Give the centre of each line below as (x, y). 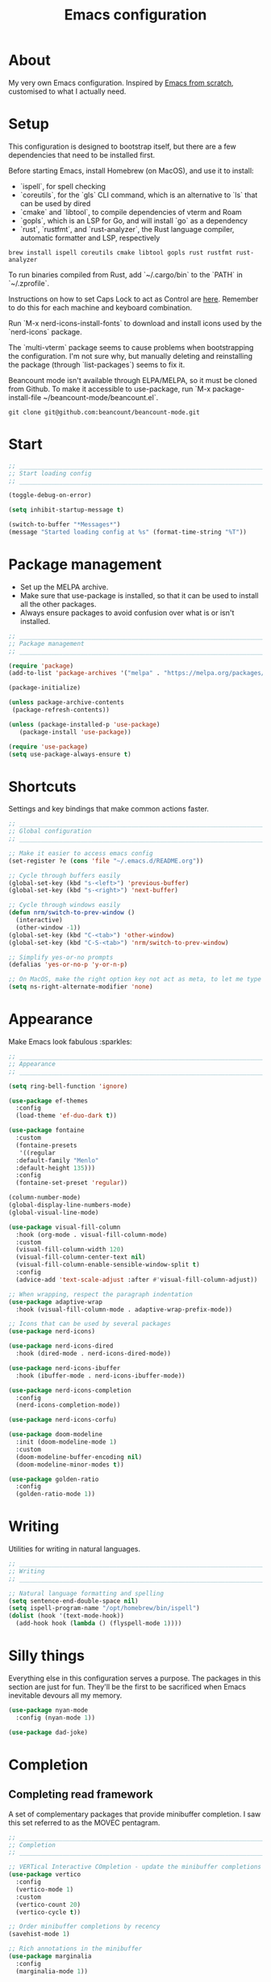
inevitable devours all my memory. (65, 1695)
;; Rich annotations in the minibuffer (75, 1949)
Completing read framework (81, 1795)
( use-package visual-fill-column (65, 1227)
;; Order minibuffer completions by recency (84, 1927)
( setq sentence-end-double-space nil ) (73, 1601)
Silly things (47, 1656)
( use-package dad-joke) (48, 1732)
